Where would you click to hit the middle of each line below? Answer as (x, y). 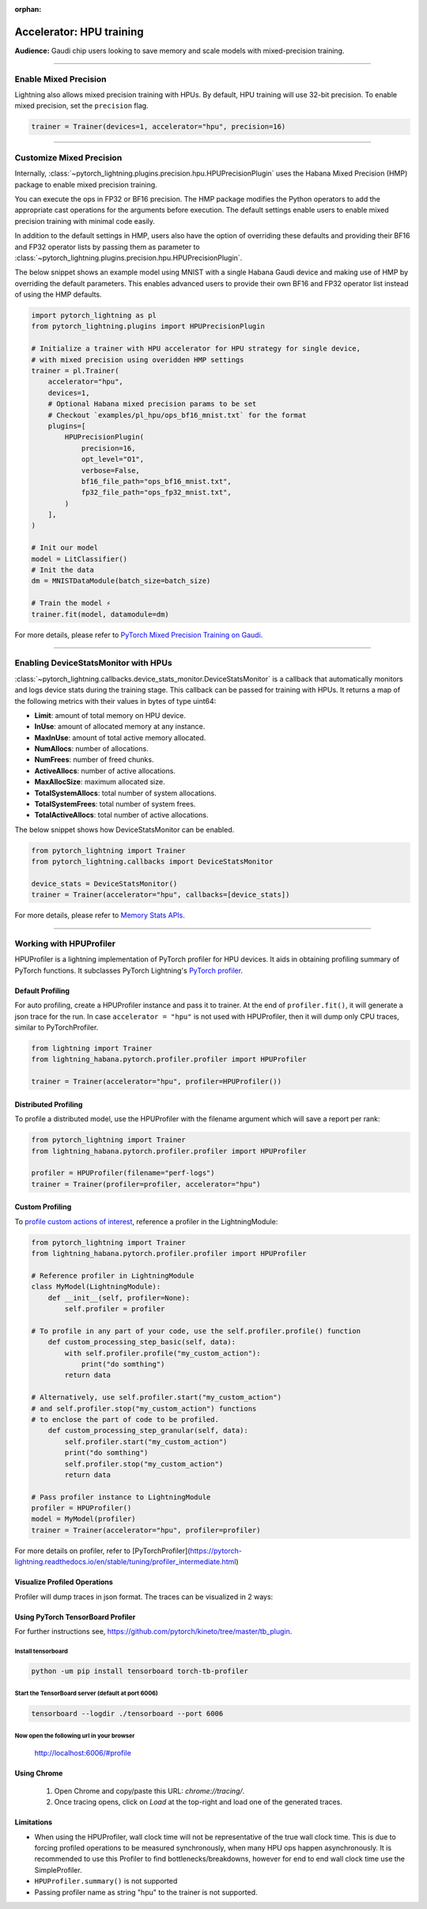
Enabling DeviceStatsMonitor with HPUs (94, 663)
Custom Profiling (43, 1207)
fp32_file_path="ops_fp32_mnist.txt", (157, 493)
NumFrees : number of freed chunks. (94, 760)
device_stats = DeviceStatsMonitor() (104, 883)
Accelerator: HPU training (79, 32)
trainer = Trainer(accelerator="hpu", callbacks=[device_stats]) (161, 895)
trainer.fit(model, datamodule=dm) (100, 614)
